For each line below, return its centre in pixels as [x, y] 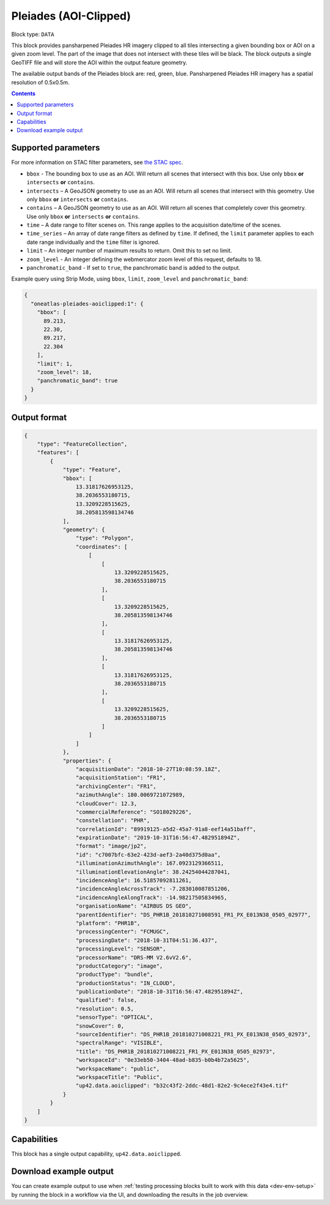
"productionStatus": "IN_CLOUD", [126, 983]
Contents [24, 93]
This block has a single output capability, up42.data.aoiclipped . [97, 1154]
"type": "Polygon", [105, 538]
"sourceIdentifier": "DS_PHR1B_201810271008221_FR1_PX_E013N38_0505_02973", [193, 1034]
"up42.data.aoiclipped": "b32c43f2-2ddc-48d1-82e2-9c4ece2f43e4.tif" [182, 1086]
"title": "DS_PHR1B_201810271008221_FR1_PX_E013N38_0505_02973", [176, 1051]
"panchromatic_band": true [78, 381]
